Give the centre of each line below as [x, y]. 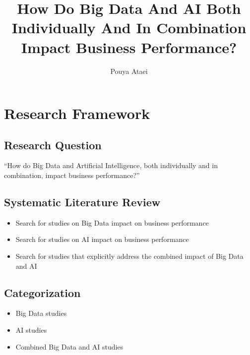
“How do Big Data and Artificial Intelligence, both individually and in [111, 165]
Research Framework [77, 113]
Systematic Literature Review [82, 202]
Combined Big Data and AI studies [69, 346]
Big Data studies [41, 313]
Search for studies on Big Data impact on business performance [112, 222]
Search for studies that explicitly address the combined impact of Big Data [129, 256]
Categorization [42, 292]
